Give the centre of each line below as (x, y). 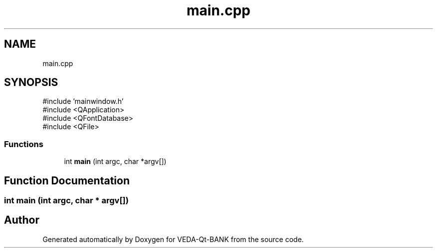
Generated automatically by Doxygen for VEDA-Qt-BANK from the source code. (173, 239)
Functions (24, 144)
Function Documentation (67, 180)
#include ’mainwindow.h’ (83, 101)
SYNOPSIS (31, 83)
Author (22, 220)
